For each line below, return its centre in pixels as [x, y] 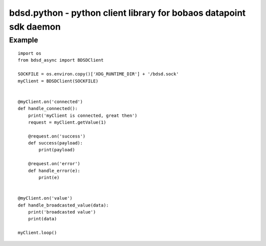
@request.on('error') [54, 164]
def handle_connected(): [48, 109]
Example [24, 40]
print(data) [42, 219]
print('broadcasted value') [62, 212]
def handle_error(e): [54, 171]
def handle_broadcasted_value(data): [64, 205]
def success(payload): [55, 143]
